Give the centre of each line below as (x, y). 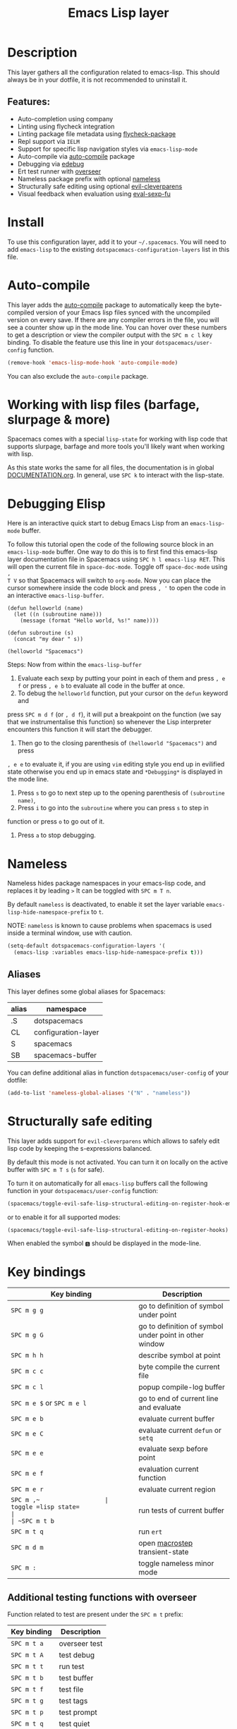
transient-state (164, 1552)
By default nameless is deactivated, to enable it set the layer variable (106, 905)
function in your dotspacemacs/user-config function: (83, 1190)
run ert (151, 1532)
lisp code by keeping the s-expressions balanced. (80, 1148)
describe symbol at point (180, 1355)
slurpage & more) (59, 419)
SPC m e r (27, 1490)
